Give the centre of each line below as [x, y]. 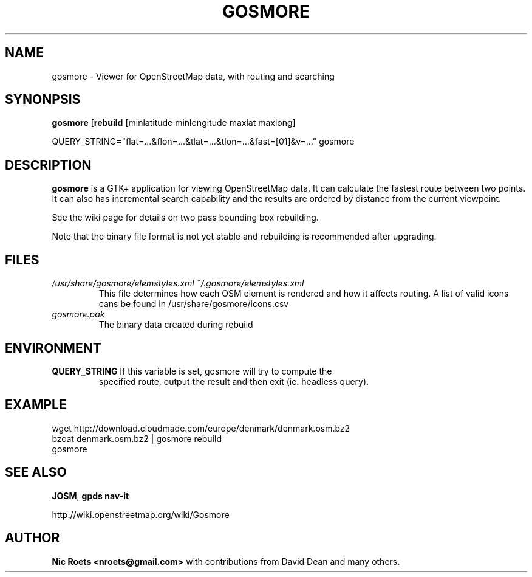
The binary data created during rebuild [176, 325]
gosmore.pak [78, 314]
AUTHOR [32, 538]
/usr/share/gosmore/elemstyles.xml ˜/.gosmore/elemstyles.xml [178, 283]
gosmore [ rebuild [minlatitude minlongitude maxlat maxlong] [174, 123]
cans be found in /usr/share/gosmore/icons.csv [194, 304]
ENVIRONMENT [53, 348]
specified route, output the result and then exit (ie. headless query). [234, 381]
